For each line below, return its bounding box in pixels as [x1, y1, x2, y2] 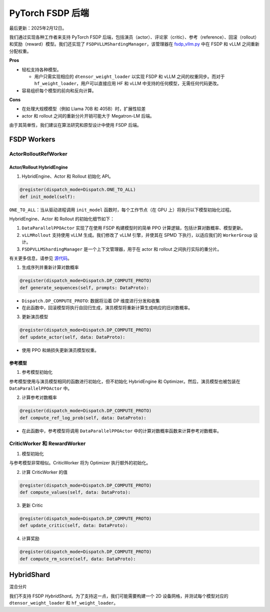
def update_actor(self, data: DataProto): [19, 334, 125, 340]
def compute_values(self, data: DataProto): [19, 489, 131, 495]
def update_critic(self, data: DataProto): [19, 523, 128, 528]
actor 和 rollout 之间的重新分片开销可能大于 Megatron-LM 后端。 [21, 113, 154, 119]
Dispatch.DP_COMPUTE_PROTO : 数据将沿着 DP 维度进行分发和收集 [21, 298, 160, 304]
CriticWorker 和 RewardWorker [9, 440, 86, 447]
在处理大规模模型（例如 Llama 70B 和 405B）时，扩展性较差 [21, 106, 146, 112]
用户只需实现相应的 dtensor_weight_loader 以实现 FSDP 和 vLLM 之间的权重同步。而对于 [34, 73, 225, 80]
